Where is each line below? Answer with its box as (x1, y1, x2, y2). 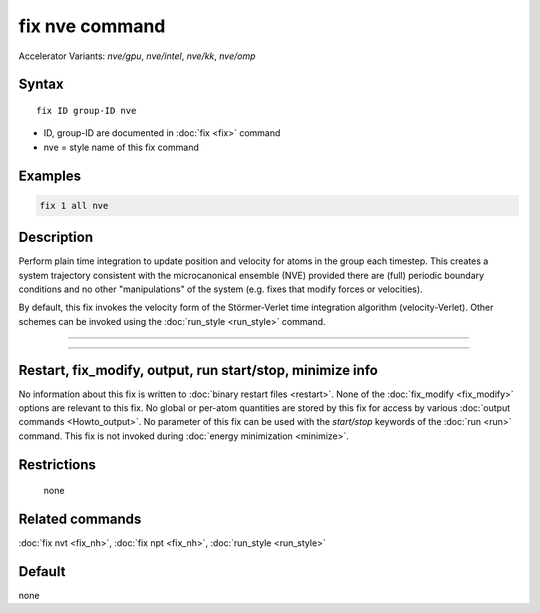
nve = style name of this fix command (43, 141, 199, 153)
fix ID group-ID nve (36, 105, 137, 116)
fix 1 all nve (39, 200, 109, 211)
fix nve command (18, 15, 166, 37)
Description (18, 229, 94, 246)
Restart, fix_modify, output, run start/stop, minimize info (18, 361, 379, 379)
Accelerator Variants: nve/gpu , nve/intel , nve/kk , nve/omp (18, 50, 256, 62)
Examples (18, 167, 82, 184)
